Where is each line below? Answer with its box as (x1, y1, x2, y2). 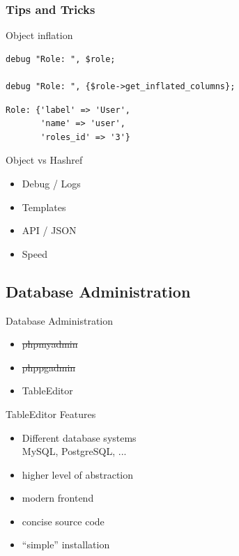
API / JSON (22, 223, 77, 238)
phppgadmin (22, 360, 76, 374)
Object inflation (6, 28, 73, 43)
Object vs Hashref (6, 153, 83, 167)
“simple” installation (22, 537, 110, 552)
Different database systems (22, 430, 137, 445)
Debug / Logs (22, 176, 81, 190)
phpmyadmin (22, 337, 78, 351)
